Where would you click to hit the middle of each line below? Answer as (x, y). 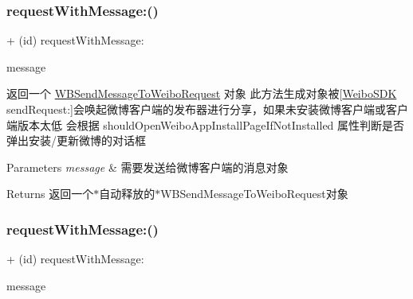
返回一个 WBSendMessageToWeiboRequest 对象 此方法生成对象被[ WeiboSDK (202, 93)
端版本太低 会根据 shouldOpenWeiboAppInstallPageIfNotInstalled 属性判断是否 (206, 124)
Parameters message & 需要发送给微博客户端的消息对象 (147, 167)
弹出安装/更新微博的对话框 (76, 140)
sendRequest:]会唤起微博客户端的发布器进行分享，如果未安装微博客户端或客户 (207, 109)
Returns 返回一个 (50, 194)
